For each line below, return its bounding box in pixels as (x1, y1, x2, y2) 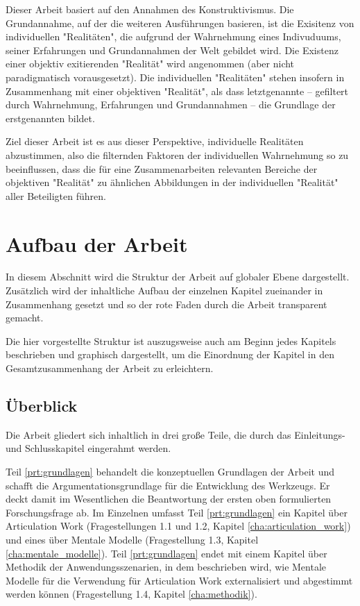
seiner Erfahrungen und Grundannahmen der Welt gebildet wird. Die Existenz (6, 42, 338, 57)
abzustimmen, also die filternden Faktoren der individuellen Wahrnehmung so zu (6, 147, 349, 162)
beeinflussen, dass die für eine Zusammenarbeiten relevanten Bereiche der (6, 161, 318, 176)
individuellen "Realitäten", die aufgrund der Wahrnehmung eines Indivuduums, (6, 29, 341, 44)
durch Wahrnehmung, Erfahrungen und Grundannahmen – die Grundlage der (6, 97, 336, 112)
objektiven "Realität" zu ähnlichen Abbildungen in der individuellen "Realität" (6, 175, 338, 190)
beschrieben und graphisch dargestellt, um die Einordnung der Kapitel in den (6, 347, 334, 362)
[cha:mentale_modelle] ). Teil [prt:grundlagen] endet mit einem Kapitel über (6, 546, 327, 560)
